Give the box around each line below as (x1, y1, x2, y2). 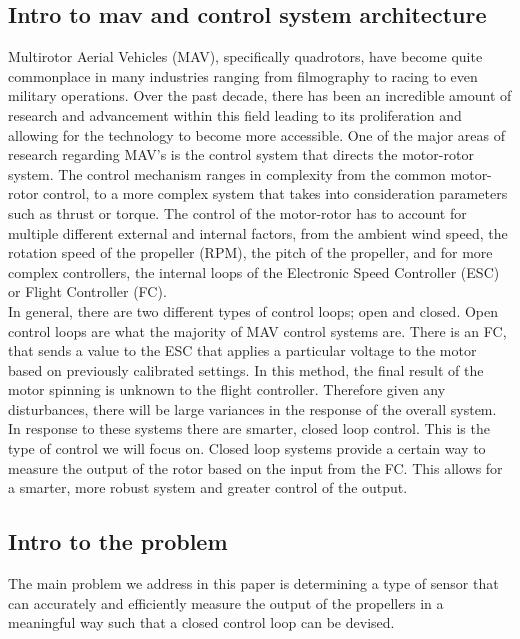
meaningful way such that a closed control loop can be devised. (8, 612, 395, 633)
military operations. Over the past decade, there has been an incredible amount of (8, 85, 512, 106)
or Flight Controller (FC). (8, 281, 167, 302)
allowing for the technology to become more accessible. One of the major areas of (8, 124, 505, 145)
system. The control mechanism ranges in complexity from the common (8, 163, 446, 184)
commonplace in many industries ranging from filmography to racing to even (8, 65, 478, 86)
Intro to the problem (8, 526, 228, 557)
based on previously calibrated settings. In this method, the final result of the (8, 359, 484, 380)
